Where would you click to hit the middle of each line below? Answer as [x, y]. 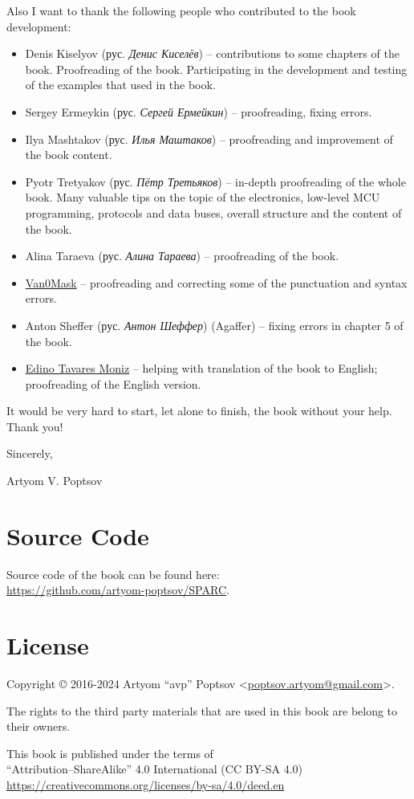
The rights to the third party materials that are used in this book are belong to [202, 710]
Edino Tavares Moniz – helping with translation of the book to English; [201, 368]
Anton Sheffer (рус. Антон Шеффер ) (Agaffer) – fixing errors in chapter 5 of [214, 325]
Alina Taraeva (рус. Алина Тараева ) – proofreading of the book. [182, 256]
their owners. [39, 726]
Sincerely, [30, 453]
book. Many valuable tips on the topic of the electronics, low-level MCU [203, 197]
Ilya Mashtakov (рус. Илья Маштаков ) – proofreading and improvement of [209, 139]
